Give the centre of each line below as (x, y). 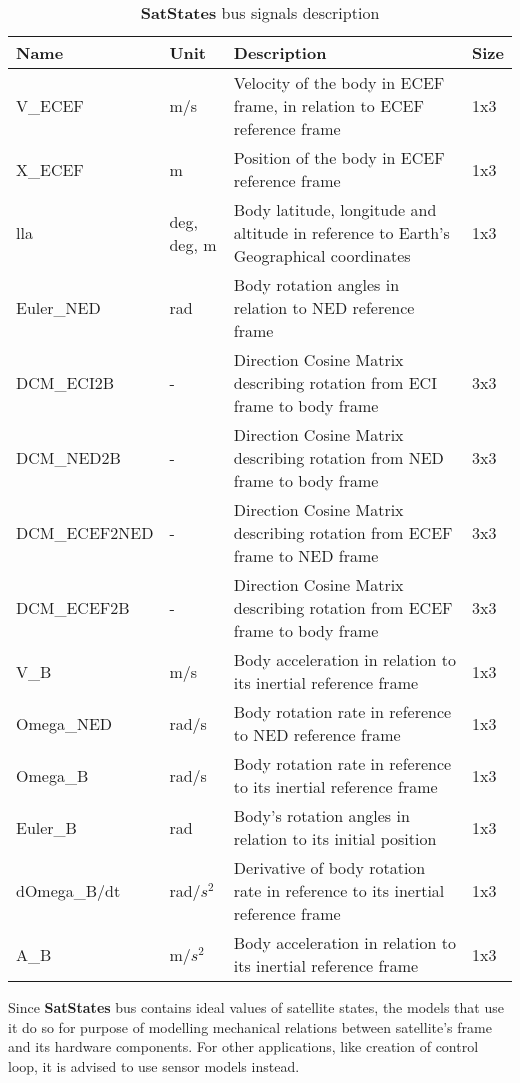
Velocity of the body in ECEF (339, 82)
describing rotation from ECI (335, 382)
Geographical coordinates (322, 255)
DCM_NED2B (68, 457)
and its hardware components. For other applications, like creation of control (243, 1046)
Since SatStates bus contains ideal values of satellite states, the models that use (256, 1007)
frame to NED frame (306, 555)
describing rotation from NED (338, 457)
